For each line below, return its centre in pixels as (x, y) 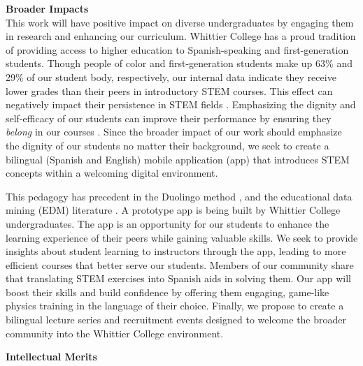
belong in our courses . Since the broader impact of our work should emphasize (174, 132)
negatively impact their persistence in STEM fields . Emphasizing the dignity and (181, 104)
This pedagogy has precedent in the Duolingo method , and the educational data (179, 196)
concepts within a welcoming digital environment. (112, 173)
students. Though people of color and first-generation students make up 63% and (179, 63)
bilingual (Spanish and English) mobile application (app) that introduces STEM (178, 159)
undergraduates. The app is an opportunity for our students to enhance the (168, 223)
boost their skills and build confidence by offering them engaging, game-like (168, 292)
